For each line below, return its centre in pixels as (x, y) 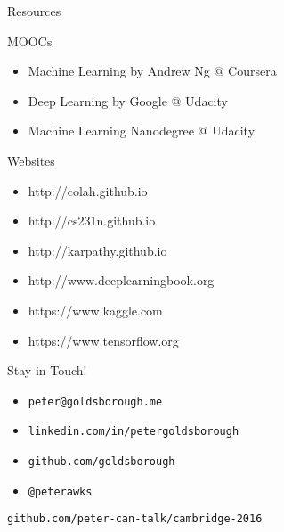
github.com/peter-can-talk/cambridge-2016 (135, 519)
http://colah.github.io (88, 190)
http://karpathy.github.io (97, 250)
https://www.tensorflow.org (103, 340)
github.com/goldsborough (101, 462)
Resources (34, 11)
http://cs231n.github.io (92, 221)
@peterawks (60, 491)
